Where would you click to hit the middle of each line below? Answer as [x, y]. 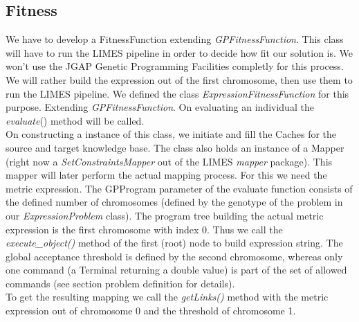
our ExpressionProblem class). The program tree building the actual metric [165, 215]
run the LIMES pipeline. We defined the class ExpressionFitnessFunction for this [177, 93]
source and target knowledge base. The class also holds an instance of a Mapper [175, 147]
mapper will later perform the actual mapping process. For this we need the [166, 175]
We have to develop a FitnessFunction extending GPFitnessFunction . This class [175, 39]
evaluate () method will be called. [75, 120]
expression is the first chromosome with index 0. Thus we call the [144, 229]
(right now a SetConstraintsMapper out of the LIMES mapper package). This [169, 161]
